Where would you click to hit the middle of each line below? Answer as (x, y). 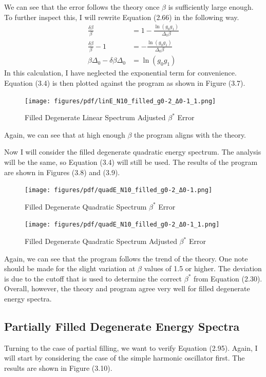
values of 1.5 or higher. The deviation (203, 268)
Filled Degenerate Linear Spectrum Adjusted (95, 117)
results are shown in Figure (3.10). (58, 368)
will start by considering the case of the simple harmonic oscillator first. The (125, 358)
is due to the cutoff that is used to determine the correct (93, 278)
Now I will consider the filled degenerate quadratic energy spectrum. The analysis (133, 152)
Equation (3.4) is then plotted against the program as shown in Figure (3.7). (125, 82)
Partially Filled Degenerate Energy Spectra (122, 326)
